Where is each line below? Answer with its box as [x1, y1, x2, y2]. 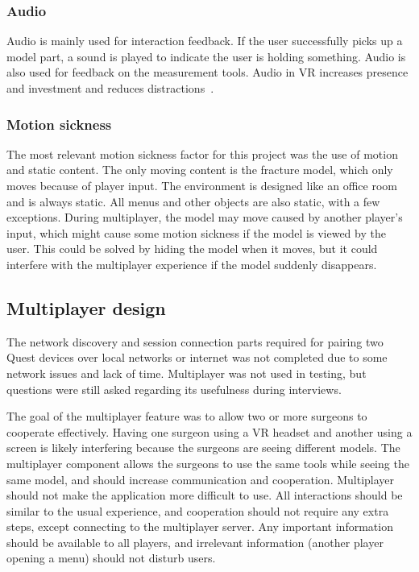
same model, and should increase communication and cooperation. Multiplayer [6, 470, 395, 487]
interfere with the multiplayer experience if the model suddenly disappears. [6, 255, 377, 272]
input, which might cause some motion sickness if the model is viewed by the [6, 224, 386, 241]
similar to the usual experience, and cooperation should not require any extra [6, 502, 389, 519]
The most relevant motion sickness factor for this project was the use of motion [6, 145, 398, 162]
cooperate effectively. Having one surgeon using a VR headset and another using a [6, 423, 413, 440]
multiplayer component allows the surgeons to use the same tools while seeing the [6, 454, 409, 471]
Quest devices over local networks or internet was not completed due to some [6, 349, 388, 366]
